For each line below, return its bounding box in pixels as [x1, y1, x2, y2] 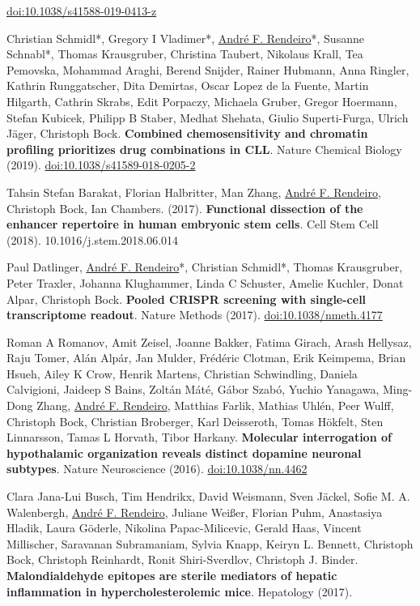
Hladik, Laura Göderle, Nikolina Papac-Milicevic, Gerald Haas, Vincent [6, 519, 362, 536]
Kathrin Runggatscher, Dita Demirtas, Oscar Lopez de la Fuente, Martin [6, 77, 369, 94]
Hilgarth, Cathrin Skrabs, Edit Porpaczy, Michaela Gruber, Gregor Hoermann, [6, 92, 397, 109]
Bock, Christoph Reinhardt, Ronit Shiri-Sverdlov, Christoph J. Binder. [6, 551, 358, 568]
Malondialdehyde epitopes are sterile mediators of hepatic [6, 567, 337, 583]
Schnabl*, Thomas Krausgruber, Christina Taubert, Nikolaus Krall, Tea [6, 45, 363, 62]
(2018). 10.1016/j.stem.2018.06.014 [6, 231, 179, 248]
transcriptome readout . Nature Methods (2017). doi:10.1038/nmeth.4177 [6, 306, 383, 323]
